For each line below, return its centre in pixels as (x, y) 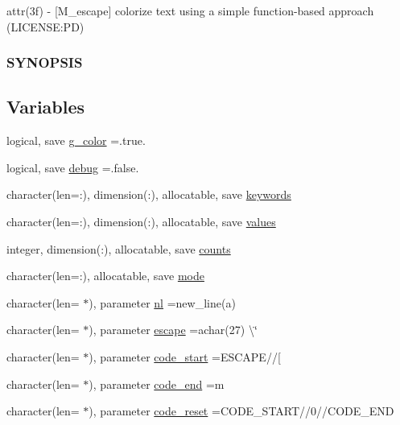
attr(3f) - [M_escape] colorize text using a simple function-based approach (190, 10)
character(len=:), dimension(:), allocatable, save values (141, 222)
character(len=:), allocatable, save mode (105, 276)
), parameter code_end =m (157, 384)
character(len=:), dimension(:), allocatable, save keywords (149, 194)
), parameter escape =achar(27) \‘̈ (173, 330)
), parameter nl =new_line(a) (162, 302)
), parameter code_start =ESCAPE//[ (185, 356)
